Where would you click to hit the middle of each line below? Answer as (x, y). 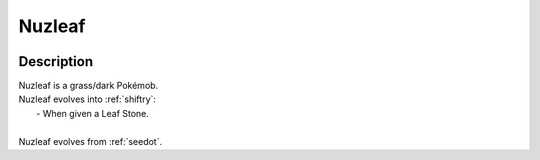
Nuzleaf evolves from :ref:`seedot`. (90, 141)
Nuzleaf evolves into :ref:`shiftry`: (87, 99)
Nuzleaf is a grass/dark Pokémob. (88, 86)
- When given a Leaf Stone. (93, 113)
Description (56, 61)
